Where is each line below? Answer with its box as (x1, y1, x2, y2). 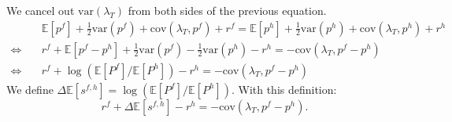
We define (6, 81, 54, 97)
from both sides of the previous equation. (128, 2, 327, 18)
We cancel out (6, 2, 75, 18)
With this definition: (238, 81, 337, 97)
